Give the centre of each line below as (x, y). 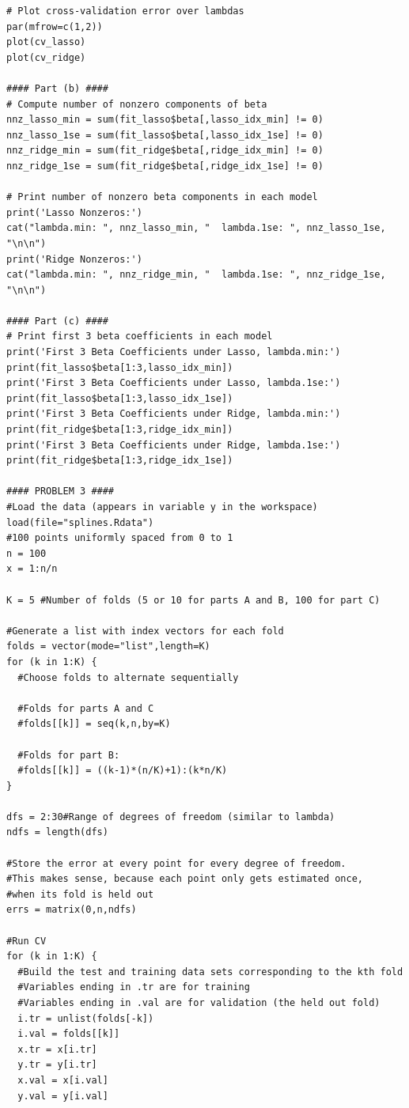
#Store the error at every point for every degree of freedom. (176, 863)
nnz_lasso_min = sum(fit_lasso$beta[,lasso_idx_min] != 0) (165, 120)
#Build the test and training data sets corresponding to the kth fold (210, 972)
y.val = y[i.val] (63, 1096)
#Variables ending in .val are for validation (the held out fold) (199, 1003)
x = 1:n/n (32, 569)
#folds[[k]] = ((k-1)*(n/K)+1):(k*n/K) (123, 771)
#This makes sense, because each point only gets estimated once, (185, 879)
